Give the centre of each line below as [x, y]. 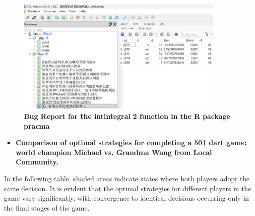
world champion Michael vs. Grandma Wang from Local [114, 152]
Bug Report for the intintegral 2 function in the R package [127, 116]
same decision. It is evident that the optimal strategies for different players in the [127, 188]
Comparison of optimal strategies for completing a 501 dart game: [131, 142]
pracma [37, 126]
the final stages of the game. [47, 207]
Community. [37, 162]
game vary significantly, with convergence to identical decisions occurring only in [127, 198]
